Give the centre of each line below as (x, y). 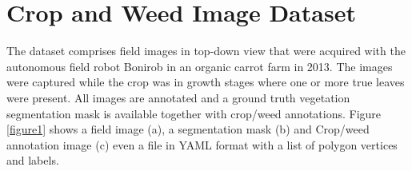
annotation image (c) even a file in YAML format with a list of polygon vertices (202, 144)
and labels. (33, 160)
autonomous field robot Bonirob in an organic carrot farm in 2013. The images (200, 66)
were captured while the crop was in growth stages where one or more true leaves (206, 82)
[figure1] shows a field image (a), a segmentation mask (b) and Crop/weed (188, 129)
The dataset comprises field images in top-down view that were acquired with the (206, 51)
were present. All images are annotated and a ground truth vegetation (178, 97)
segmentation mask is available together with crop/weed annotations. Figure (194, 113)
